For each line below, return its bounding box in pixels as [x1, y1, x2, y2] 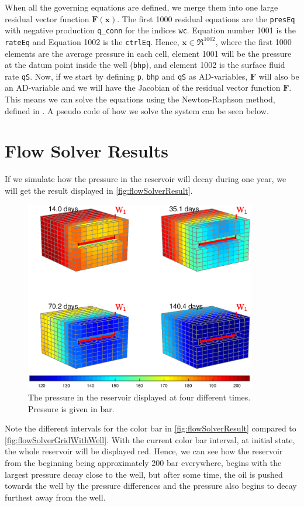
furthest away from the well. [5, 491, 106, 503]
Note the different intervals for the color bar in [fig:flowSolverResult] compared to [5, 422, 296, 434]
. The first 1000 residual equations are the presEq [117, 12, 295, 25]
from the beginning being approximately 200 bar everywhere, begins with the [5, 457, 282, 468]
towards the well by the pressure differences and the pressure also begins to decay [5, 479, 297, 492]
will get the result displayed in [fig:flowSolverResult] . [5, 184, 193, 196]
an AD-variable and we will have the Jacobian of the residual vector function [5, 81, 281, 94]
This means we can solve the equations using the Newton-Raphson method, [5, 93, 275, 105]
